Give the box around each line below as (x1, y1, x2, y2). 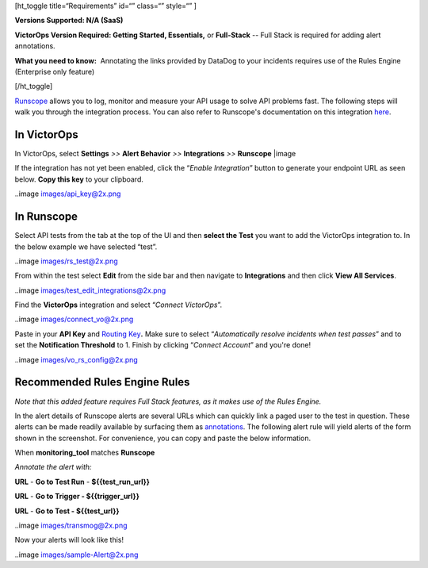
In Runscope (14, 210, 78, 224)
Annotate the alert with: (14, 462, 92, 472)
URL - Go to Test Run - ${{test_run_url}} (14, 477, 151, 486)
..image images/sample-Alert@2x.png (14, 550, 139, 559)
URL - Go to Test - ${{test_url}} (14, 506, 120, 516)
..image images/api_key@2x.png (14, 189, 121, 198)
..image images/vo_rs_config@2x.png (14, 355, 138, 364)
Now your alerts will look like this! (14, 535, 124, 545)
